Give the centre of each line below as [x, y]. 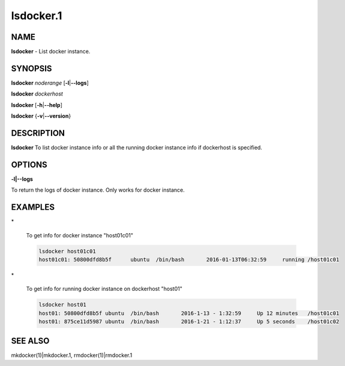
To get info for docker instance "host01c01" [80, 235]
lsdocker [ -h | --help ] [37, 105]
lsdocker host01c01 [67, 251]
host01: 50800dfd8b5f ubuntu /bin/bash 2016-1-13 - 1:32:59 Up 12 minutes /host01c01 [189, 313]
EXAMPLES [33, 207]
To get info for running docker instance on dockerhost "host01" [104, 289]
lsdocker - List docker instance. [51, 52]
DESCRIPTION [38, 133]
